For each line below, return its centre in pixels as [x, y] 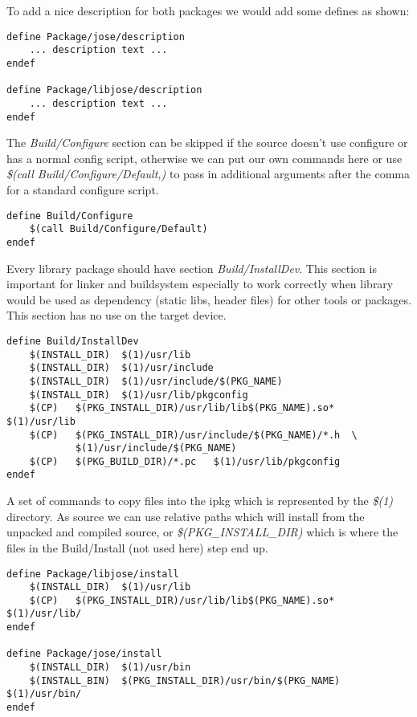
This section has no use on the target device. [117, 315]
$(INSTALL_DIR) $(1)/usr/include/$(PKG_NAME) [156, 381]
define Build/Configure [70, 216]
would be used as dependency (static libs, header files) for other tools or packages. [209, 299]
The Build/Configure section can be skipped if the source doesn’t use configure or [207, 143]
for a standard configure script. [83, 189]
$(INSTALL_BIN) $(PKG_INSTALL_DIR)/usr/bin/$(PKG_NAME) [185, 680]
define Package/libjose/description [104, 90]
